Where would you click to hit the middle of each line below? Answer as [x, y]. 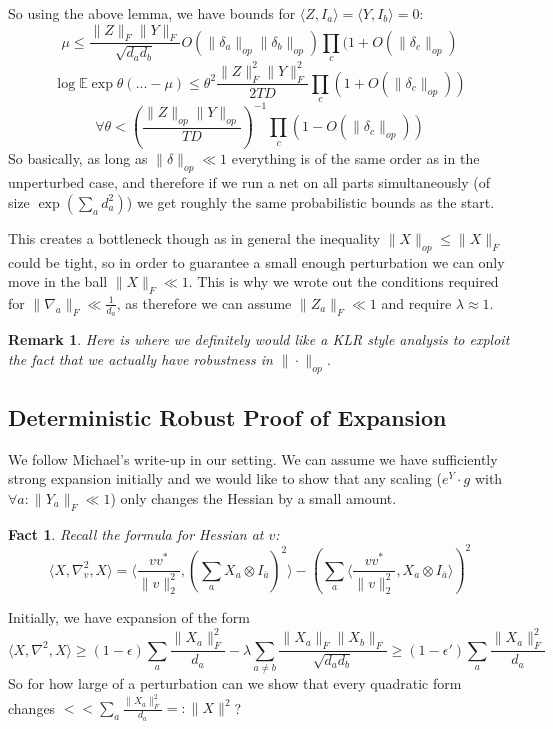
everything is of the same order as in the [355, 158]
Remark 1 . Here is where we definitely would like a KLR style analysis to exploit [259, 339]
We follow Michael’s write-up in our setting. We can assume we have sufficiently [253, 458]
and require [416, 302]
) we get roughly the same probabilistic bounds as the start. [310, 201]
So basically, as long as [78, 158]
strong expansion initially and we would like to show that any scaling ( [225, 478]
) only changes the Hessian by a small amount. [253, 497]
